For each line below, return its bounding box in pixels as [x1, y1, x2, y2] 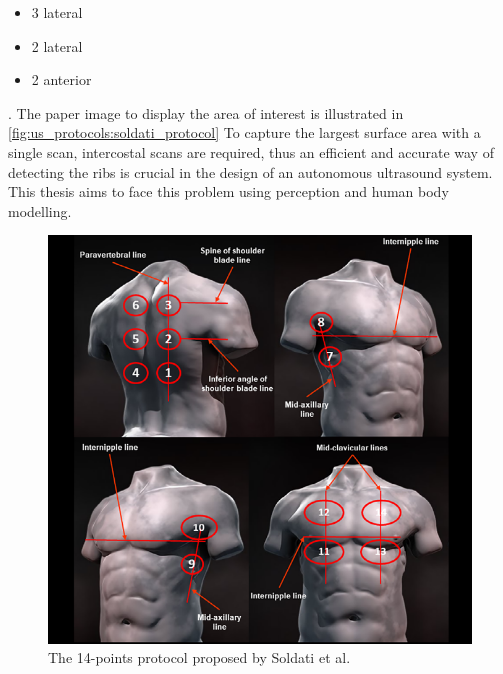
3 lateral [31, 2, 83, 22]
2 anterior [31, 69, 92, 90]
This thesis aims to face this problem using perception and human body [8, 181, 449, 202]
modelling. [8, 200, 72, 221]
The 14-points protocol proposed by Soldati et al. [48, 647, 351, 668]
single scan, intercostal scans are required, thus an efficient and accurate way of [8, 141, 494, 162]
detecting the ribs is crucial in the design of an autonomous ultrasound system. [8, 161, 493, 182]
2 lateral [31, 35, 83, 56]
